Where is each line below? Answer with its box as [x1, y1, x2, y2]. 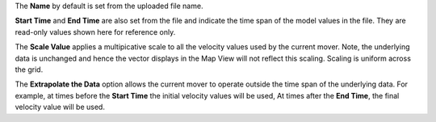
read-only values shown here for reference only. [15, 27, 176, 36]
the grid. [15, 65, 44, 74]
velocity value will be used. [15, 102, 105, 112]
